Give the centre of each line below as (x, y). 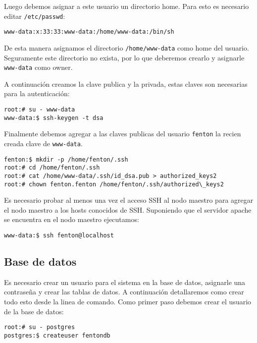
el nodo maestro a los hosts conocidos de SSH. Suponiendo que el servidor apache (128, 209)
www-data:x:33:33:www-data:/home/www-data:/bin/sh (89, 32)
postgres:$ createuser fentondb (57, 335)
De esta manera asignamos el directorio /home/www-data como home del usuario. (127, 47)
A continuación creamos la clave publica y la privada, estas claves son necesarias (126, 84)
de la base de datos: (34, 311)
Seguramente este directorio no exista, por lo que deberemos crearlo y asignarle (124, 57)
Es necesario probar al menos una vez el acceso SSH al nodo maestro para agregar (129, 200)
